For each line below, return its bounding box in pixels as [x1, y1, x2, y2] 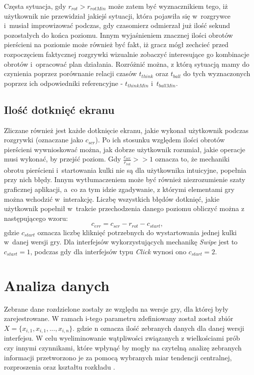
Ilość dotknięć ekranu [4, 102, 115, 117]
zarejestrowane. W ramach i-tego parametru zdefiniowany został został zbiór [4, 313, 233, 323]
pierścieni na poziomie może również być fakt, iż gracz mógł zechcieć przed [4, 39, 229, 50]
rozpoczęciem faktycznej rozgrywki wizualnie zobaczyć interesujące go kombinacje [4, 49, 250, 59]
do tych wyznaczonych [183, 68, 251, 79]
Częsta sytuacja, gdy [4, 1, 66, 11]
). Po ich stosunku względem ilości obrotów [95, 134, 225, 145]
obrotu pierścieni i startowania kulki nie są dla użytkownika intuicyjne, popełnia [4, 164, 247, 175]
